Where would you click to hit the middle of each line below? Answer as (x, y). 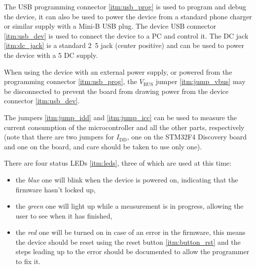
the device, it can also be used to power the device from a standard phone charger (128, 16)
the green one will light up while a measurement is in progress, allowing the (129, 206)
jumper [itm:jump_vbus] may (201, 81)
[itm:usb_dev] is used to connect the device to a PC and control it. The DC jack (126, 35)
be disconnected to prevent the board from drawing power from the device (116, 91)
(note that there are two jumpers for (59, 137)
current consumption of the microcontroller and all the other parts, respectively (124, 127)
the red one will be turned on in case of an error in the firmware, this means (130, 232)
